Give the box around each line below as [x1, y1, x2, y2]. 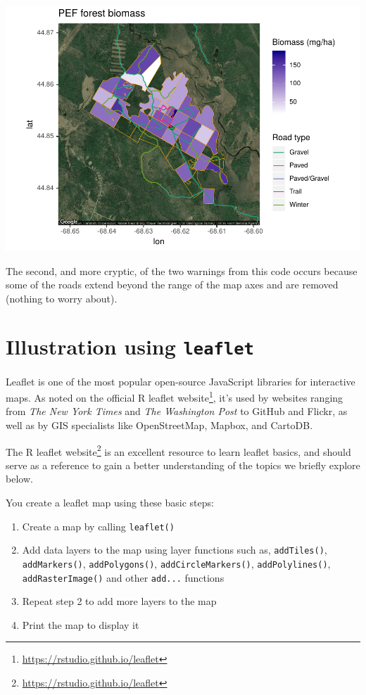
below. [6, 471, 33, 486]
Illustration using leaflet [6, 332, 254, 361]
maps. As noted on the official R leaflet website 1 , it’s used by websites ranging [6, 388, 343, 404]
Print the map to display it [22, 617, 139, 632]
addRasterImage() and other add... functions [22, 570, 225, 585]
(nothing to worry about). [6, 291, 118, 305]
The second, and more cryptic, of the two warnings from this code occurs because [6, 263, 358, 278]
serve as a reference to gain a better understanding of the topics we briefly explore [6, 457, 360, 472]
